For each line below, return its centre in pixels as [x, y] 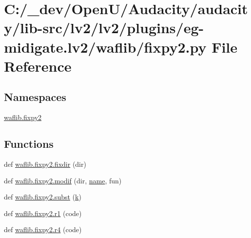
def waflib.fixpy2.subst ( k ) [43, 197]
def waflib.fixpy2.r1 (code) [43, 213]
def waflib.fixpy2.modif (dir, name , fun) [63, 180]
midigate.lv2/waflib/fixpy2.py [105, 47]
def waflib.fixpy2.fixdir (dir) [45, 164]
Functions [29, 144]
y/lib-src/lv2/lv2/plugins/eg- [104, 28]
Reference [38, 66]
